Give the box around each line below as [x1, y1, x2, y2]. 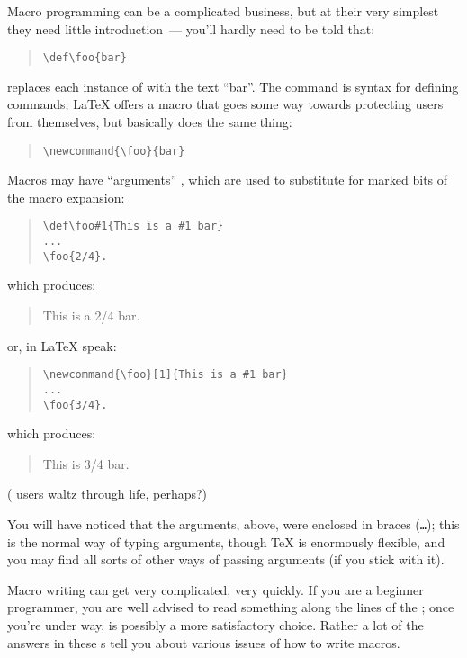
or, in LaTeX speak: [7, 336, 117, 355]
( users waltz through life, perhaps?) [7, 484, 208, 503]
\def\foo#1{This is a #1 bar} [42, 220, 224, 233]
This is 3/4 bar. [42, 454, 130, 473]
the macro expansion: [7, 187, 125, 206]
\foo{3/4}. [42, 398, 108, 411]
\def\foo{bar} [42, 51, 127, 65]
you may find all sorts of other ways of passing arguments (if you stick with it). [7, 550, 445, 569]
